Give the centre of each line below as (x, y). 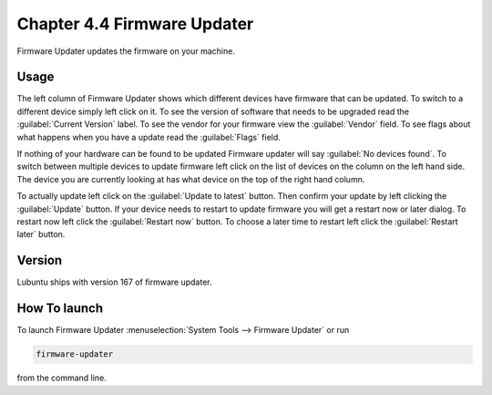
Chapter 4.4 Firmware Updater (135, 24)
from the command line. (61, 378)
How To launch (60, 309)
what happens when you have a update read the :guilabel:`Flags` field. (149, 137)
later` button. (41, 234)
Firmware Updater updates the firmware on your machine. (126, 51)
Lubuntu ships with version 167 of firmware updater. (114, 282)
